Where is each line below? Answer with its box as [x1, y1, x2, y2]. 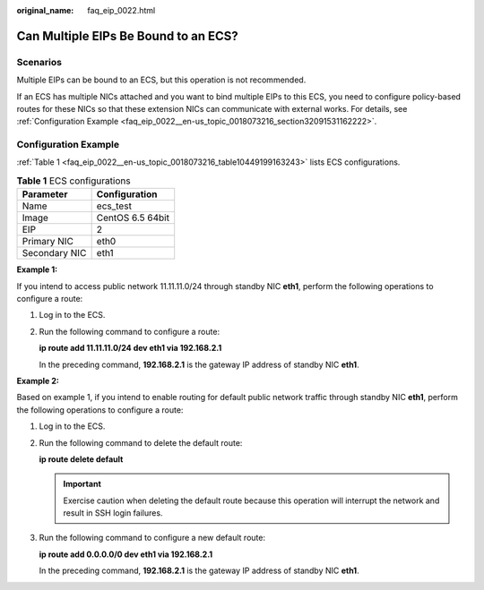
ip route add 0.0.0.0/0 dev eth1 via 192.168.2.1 [39, 549, 213, 560]
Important [63, 479, 102, 490]
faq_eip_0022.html [87, 5, 156, 15]
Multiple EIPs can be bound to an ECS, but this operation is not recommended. [16, 74, 307, 85]
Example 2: [16, 375, 60, 386]
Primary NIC [22, 235, 73, 248]
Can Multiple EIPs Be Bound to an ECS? [16, 28, 239, 44]
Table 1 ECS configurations [16, 175, 131, 187]
